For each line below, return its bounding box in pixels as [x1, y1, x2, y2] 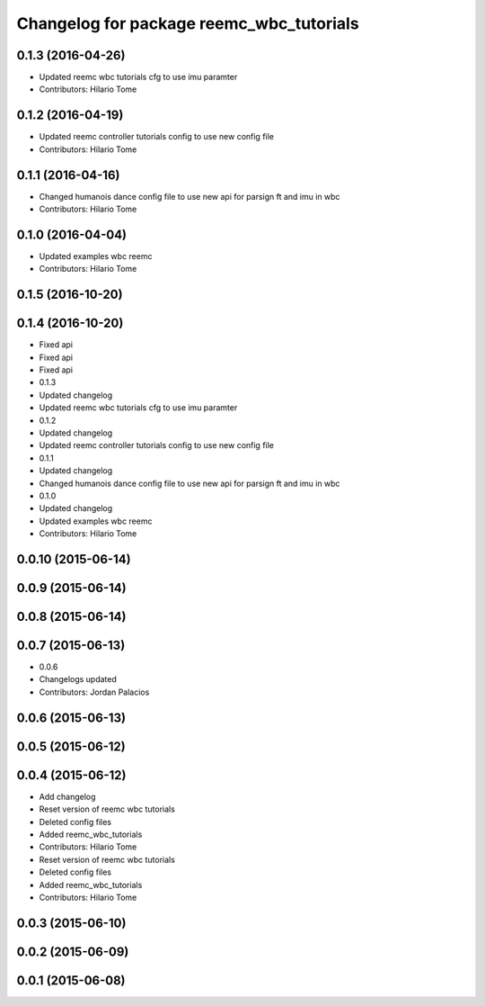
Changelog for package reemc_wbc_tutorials [16, 13, 359, 33]
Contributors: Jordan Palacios [39, 687, 150, 697]
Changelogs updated [39, 674, 117, 685]
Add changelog [39, 791, 96, 802]
